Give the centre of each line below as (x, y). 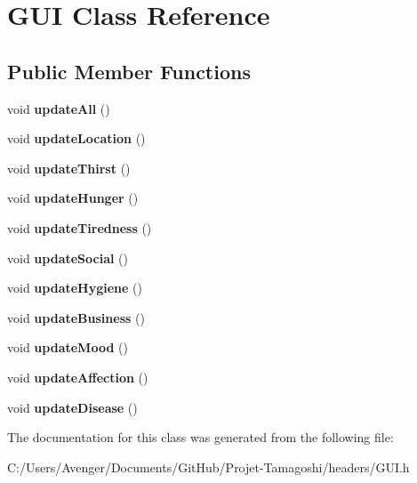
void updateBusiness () (76, 317)
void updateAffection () (78, 377)
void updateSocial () (68, 258)
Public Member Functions (129, 71)
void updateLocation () (76, 138)
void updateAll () (59, 108)
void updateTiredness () (80, 227)
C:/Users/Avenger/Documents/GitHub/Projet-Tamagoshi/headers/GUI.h (208, 467)
